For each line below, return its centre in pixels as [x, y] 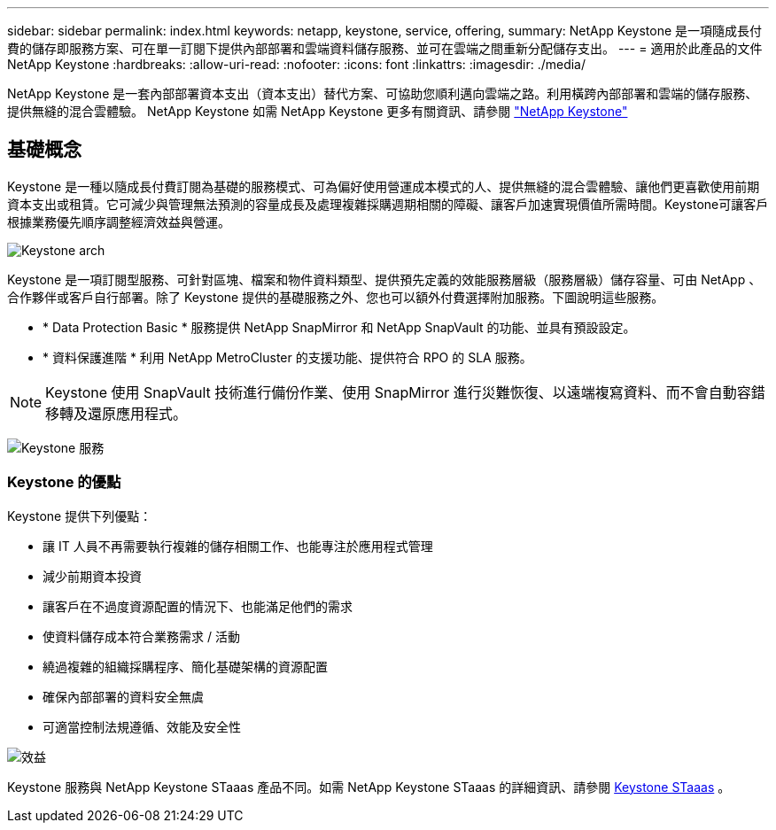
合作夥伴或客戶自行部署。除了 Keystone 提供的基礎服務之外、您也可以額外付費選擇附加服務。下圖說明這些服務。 [336, 297]
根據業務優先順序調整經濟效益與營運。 [119, 221]
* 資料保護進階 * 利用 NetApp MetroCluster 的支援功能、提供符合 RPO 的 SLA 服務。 [287, 357]
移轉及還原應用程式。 [116, 413]
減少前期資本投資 [92, 576]
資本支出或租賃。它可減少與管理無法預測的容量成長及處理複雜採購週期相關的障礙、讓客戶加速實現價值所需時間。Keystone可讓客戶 [388, 204]
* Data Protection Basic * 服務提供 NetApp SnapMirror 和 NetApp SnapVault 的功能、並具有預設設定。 [339, 327]
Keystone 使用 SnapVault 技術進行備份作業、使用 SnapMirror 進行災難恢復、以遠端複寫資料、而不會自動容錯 [405, 392]
